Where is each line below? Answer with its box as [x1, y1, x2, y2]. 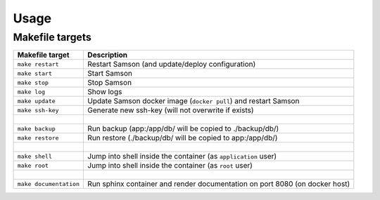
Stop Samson [87, 78, 132, 88]
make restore [17, 134, 59, 142]
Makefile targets [13, 31, 91, 44]
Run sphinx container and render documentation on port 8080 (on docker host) [87, 179, 350, 189]
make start [17, 69, 53, 77]
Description [87, 50, 128, 60]
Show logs [87, 87, 122, 97]
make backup [17, 125, 56, 133]
